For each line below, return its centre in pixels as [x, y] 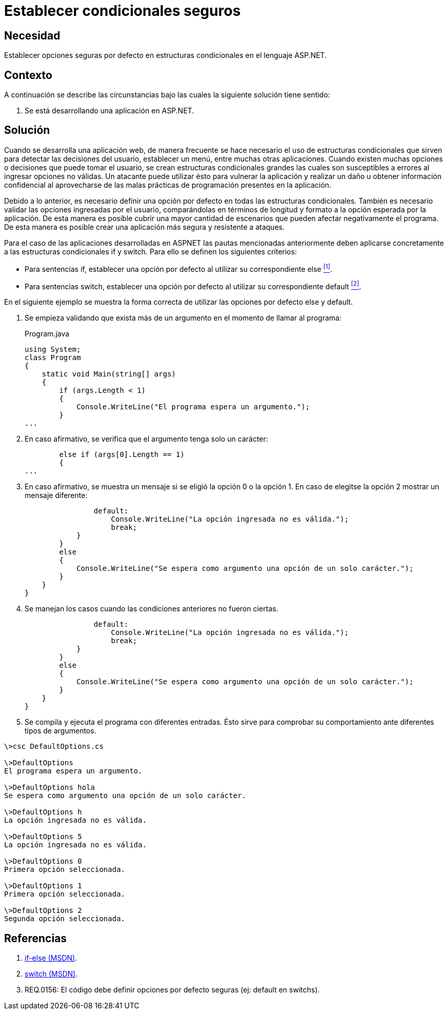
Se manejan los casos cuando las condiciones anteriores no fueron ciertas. [151, 609]
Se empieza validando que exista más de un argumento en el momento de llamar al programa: [183, 318]
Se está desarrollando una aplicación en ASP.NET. [109, 111]
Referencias [36, 938]
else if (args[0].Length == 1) [122, 455]
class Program [53, 358]
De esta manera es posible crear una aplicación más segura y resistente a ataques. [145, 227]
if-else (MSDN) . [51, 958]
